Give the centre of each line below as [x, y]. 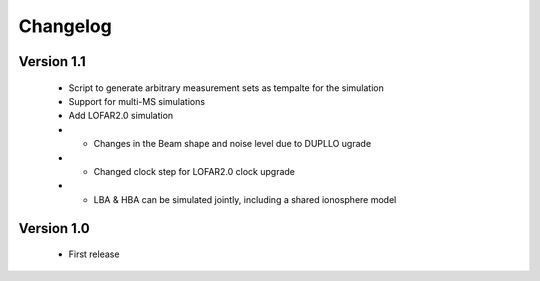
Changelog [65, 26]
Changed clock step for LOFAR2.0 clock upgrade [194, 171]
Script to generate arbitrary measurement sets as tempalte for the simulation [226, 87]
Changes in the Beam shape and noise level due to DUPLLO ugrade [232, 144]
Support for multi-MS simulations [136, 101]
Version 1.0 [54, 228]
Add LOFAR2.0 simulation [121, 116]
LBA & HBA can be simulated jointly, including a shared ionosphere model [245, 199]
